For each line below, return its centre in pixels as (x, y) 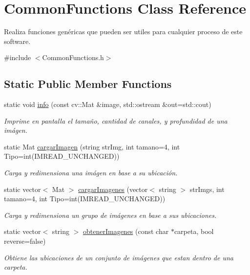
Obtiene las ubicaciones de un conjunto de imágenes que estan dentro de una (119, 257)
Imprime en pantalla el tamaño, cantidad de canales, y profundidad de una (116, 120)
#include (18, 57)
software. (17, 41)
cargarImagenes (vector (113, 189)
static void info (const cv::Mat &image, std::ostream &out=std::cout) (108, 104)
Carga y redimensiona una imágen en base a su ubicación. (91, 173)
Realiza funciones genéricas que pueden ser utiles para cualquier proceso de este (123, 32)
